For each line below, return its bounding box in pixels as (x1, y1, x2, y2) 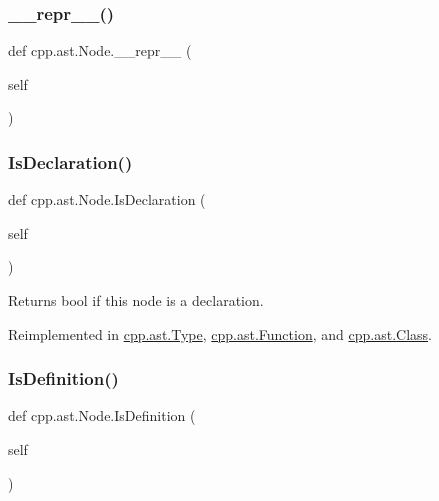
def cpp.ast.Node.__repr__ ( (8, 40, 192, 61)
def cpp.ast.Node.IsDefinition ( (8, 405, 196, 426)
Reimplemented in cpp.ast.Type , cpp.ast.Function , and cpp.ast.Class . (8, 323, 432, 344)
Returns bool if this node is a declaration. (8, 290, 264, 310)
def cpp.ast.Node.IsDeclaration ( (8, 189, 206, 210)
